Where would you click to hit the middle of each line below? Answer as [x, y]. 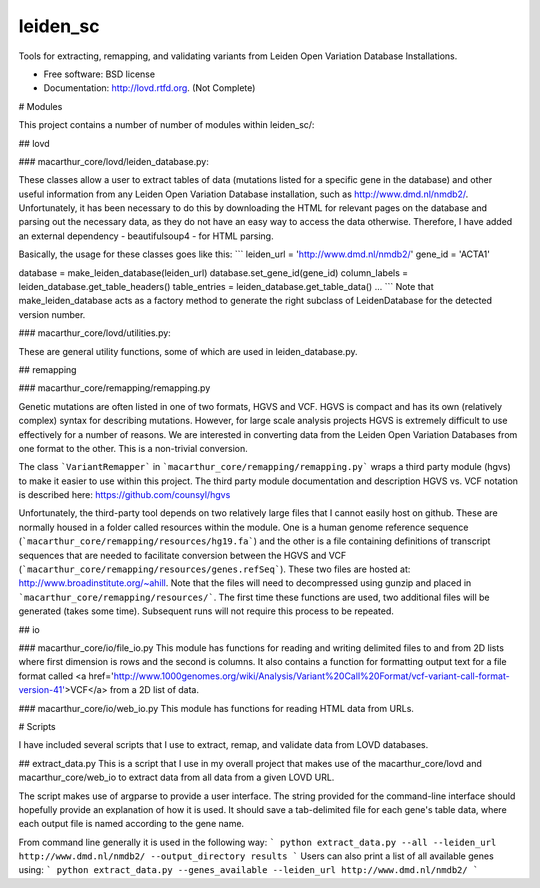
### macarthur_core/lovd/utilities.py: [95, 333]
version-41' [41, 690]
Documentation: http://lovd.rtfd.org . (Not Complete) [149, 88]
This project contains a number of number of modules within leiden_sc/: [166, 125]
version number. [52, 314]
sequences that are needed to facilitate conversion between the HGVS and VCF [182, 555]
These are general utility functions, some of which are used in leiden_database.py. [188, 351]
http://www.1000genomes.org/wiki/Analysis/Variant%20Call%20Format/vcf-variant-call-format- [311, 676]
